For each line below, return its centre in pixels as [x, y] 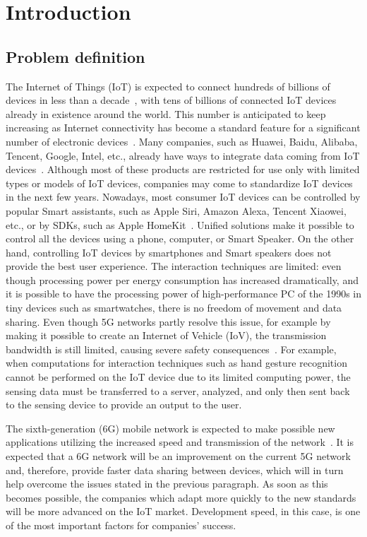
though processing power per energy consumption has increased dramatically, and [182, 279]
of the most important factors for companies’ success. [121, 525]
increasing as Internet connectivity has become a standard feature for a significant [183, 128]
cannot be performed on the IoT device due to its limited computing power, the [178, 377]
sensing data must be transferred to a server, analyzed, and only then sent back [178, 390]
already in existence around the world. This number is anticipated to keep [166, 113]
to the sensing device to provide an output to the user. [124, 405]
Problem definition [76, 56]
